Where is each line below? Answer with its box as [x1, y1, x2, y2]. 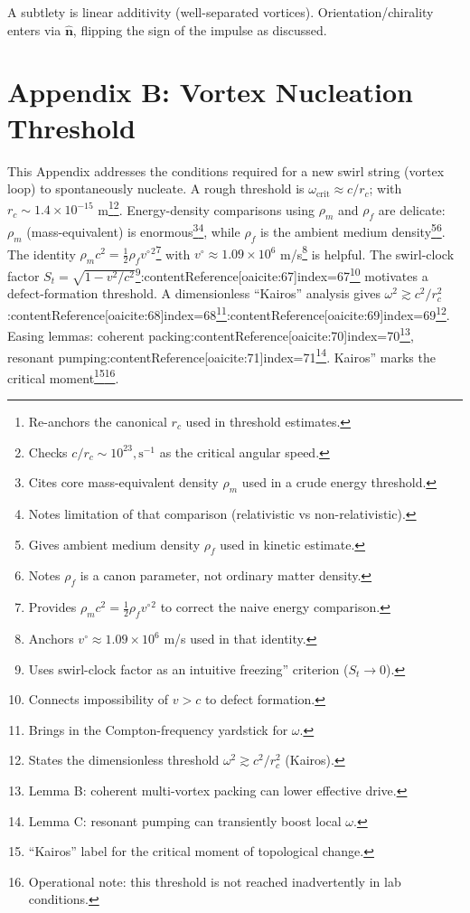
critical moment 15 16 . [7, 365, 119, 387]
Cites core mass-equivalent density [28, 473, 219, 492]
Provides [28, 598, 77, 617]
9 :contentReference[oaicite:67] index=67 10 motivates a [135, 264, 428, 285]
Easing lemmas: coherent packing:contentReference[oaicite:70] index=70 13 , [7, 324, 414, 344]
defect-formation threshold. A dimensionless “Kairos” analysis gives [7, 284, 381, 303]
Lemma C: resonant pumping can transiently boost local [28, 811, 342, 830]
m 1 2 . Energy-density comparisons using [98, 197, 315, 219]
